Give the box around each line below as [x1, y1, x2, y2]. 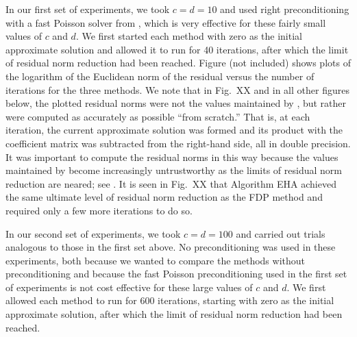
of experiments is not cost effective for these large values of [5, 279, 253, 294]
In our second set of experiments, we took [5, 226, 181, 240]
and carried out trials [236, 226, 325, 240]
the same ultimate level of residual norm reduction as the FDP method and [5, 190, 323, 204]
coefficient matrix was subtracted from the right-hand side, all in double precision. [5, 136, 351, 150]
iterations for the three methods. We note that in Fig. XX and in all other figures [5, 82, 349, 97]
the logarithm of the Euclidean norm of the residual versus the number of [5, 68, 315, 83]
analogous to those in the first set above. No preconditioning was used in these [5, 240, 336, 254]
